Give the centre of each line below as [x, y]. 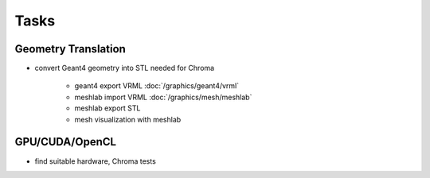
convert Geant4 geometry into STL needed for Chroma [125, 68]
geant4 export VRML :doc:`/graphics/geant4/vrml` [157, 86]
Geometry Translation [70, 49]
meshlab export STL [107, 108]
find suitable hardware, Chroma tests [96, 161]
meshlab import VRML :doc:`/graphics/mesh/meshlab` [163, 97]
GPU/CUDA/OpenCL [66, 142]
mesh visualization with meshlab [128, 119]
